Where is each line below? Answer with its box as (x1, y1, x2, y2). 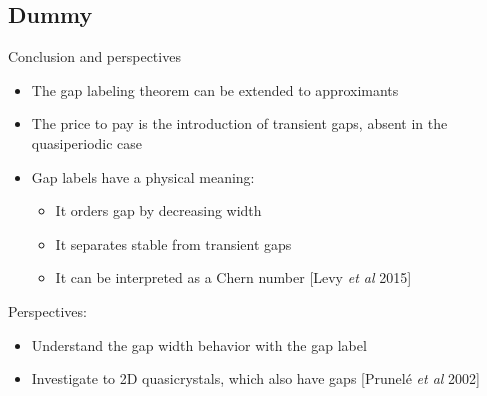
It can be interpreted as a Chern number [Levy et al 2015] (55, 267, 412, 288)
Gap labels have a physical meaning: (31, 166, 255, 187)
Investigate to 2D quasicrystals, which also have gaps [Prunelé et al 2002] (31, 368, 480, 389)
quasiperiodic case (31, 132, 143, 153)
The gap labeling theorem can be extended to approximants (31, 79, 399, 100)
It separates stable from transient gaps (55, 233, 292, 254)
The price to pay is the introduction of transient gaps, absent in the (31, 113, 448, 134)
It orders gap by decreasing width (55, 200, 262, 221)
